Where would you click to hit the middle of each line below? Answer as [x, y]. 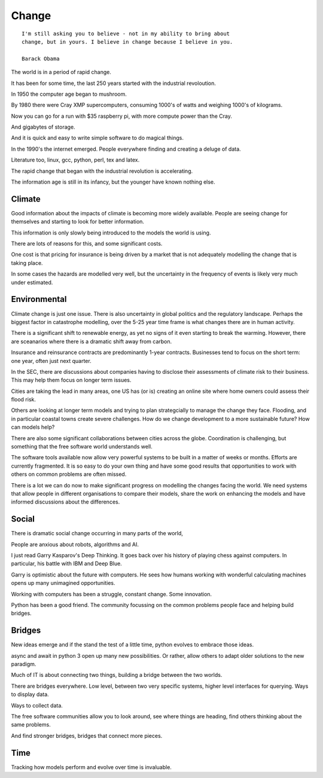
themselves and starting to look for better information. [78, 222]
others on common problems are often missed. [69, 474]
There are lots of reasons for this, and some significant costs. [87, 244]
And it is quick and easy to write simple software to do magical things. [97, 138]
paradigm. [24, 664]
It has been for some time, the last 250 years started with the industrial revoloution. [114, 83]
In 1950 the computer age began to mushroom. [69, 94]
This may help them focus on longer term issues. [71, 380]
